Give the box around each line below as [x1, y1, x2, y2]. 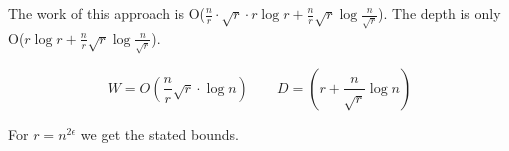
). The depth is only [378, 3, 501, 23]
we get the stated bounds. [80, 123, 239, 144]
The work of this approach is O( [8, 3, 206, 23]
